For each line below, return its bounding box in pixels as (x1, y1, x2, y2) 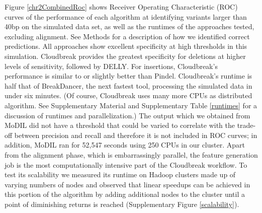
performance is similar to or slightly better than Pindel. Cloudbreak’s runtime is (5, 70, 252, 81)
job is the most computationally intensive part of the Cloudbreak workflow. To (5, 159, 247, 170)
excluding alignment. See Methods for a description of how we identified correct (5, 31, 250, 41)
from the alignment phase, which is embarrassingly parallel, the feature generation (5, 149, 258, 160)
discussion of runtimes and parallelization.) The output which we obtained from (5, 110, 250, 120)
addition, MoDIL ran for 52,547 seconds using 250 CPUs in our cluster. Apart (5, 139, 245, 150)
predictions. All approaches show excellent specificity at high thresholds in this (5, 41, 247, 51)
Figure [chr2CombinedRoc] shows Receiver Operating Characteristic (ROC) (5, 2, 238, 12)
